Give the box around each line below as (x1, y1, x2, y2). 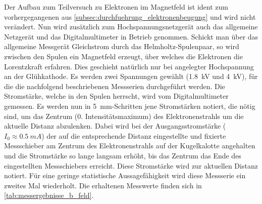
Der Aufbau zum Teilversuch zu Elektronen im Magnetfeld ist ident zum (4, 2, 228, 12)
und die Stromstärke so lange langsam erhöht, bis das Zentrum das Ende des (4, 150, 241, 160)
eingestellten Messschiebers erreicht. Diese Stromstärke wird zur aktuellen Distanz (4, 160, 258, 171)
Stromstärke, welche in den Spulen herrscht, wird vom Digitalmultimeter (4, 91, 229, 101)
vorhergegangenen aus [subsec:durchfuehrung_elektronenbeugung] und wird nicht (4, 11, 256, 22)
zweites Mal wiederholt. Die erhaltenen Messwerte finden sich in (4, 180, 202, 190)
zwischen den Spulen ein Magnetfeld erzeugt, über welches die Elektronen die (4, 51, 243, 61)
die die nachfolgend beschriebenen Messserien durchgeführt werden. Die (4, 80, 225, 91)
